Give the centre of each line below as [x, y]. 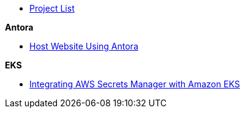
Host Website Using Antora [84, 46]
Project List [52, 8]
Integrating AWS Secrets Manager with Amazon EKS [135, 84]
